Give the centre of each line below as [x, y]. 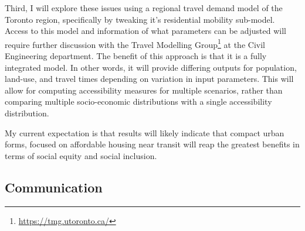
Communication [54, 187]
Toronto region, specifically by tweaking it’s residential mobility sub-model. [140, 19]
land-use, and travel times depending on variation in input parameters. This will [149, 79]
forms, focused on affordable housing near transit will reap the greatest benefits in [152, 144]
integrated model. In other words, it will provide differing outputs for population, [151, 67]
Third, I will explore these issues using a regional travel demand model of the [144, 8]
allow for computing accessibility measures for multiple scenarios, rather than [144, 90]
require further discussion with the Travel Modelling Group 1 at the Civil [135, 43]
